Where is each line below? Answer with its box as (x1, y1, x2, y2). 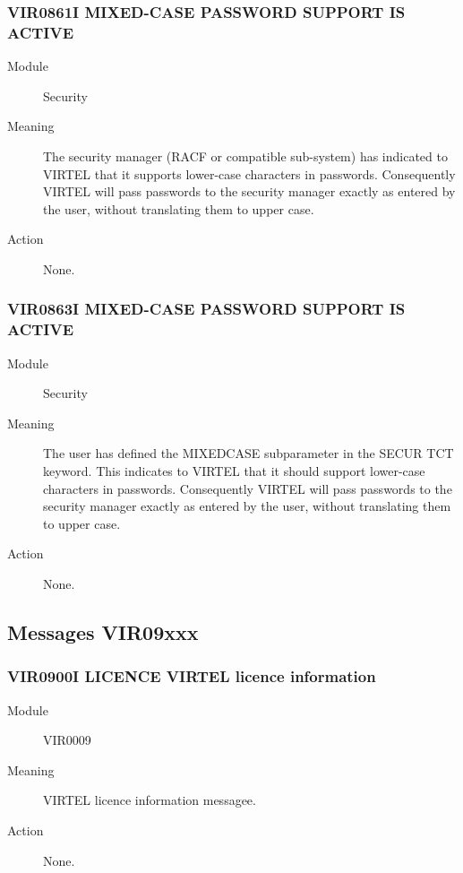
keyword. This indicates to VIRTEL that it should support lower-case (43, 462, 425, 480)
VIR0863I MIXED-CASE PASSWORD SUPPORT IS (7, 298, 406, 320)
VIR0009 (43, 730, 91, 749)
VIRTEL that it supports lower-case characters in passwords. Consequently (43, 164, 456, 183)
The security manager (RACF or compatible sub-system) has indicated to (43, 146, 448, 165)
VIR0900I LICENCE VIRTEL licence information (7, 665, 376, 687)
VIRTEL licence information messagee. (43, 791, 256, 809)
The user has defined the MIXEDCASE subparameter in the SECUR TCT (43, 444, 454, 462)
